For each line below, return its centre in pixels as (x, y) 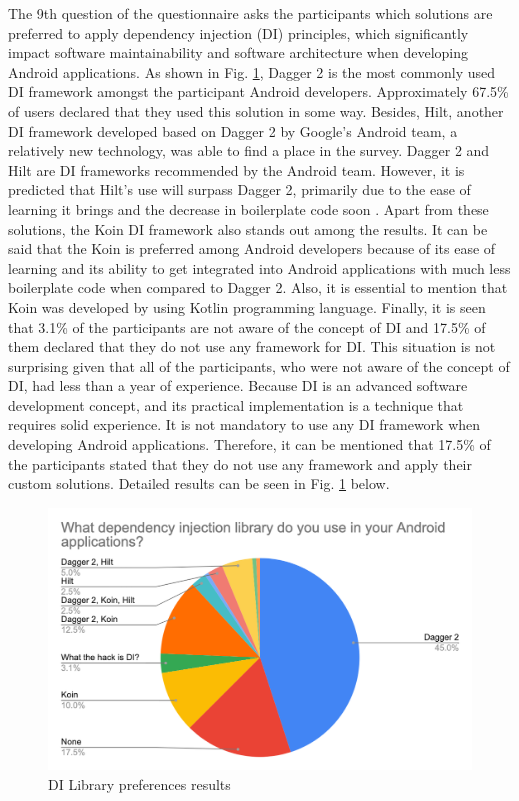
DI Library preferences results (139, 783)
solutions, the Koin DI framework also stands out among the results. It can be (248, 228)
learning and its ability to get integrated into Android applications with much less (259, 267)
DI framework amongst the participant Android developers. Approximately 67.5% (258, 91)
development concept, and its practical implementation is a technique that (236, 404)
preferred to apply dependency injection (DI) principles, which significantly (238, 32)
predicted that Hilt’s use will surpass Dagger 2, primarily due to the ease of (239, 189)
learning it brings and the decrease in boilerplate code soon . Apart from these (248, 208)
